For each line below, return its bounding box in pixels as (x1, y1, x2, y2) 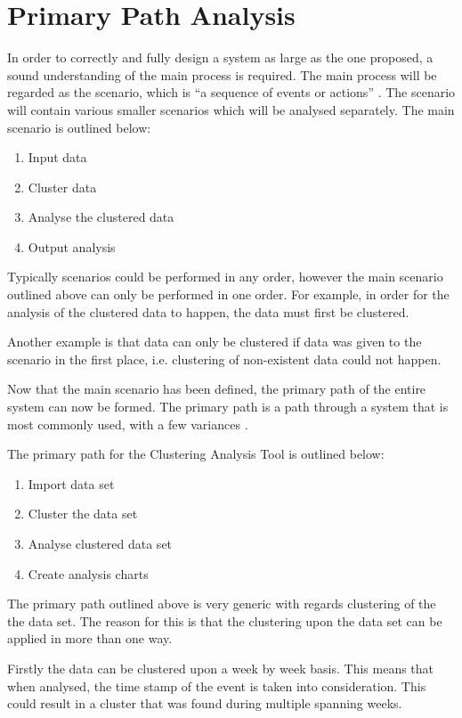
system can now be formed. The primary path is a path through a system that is (7, 397, 449, 416)
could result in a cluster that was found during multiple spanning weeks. (7, 694, 402, 713)
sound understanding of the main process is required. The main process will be (7, 65, 437, 84)
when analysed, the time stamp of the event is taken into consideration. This (7, 676, 426, 695)
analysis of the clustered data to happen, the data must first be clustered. (7, 302, 409, 321)
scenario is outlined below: (7, 118, 151, 136)
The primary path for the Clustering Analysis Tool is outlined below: (7, 445, 385, 463)
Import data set (28, 474, 115, 493)
